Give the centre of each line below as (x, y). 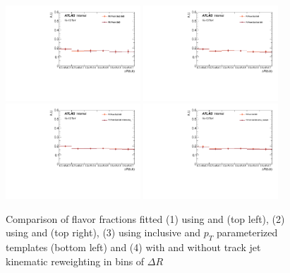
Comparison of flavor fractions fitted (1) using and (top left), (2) (145, 218)
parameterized (247, 232)
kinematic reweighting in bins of (75, 261)
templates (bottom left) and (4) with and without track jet (133, 247)
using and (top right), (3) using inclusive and (103, 232)
